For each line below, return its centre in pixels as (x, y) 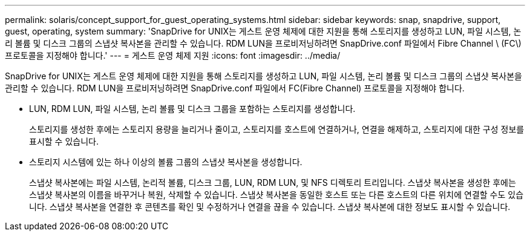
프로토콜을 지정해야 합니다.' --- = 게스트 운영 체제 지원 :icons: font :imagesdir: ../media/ (173, 55)
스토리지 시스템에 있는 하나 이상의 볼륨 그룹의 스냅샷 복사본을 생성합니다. (166, 162)
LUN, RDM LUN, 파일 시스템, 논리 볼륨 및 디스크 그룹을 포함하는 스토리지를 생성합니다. (192, 109)
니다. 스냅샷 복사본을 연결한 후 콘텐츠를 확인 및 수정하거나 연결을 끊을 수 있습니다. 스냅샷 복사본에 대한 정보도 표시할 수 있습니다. (270, 207)
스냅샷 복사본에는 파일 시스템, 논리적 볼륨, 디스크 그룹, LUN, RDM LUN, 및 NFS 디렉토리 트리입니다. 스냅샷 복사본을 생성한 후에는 (273, 182)
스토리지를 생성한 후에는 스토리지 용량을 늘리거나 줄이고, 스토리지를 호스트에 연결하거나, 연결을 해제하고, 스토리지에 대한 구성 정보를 (277, 129)
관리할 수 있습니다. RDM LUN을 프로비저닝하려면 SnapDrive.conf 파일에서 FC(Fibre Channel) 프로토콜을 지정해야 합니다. (235, 88)
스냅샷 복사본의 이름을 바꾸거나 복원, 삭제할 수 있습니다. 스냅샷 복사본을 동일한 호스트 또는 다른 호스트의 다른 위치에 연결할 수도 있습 (276, 195)
